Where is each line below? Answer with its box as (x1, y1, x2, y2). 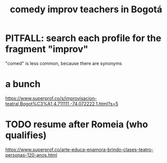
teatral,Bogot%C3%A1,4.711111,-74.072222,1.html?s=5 (5, 100, 119, 107)
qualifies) (5, 130, 47, 141)
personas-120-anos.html (5, 152, 57, 158)
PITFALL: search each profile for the (5, 32, 161, 44)
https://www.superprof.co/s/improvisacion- (5, 95, 97, 101)
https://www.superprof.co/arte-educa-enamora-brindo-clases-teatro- (5, 146, 154, 152)
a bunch (5, 78, 41, 90)
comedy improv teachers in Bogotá (10, 4, 162, 15)
